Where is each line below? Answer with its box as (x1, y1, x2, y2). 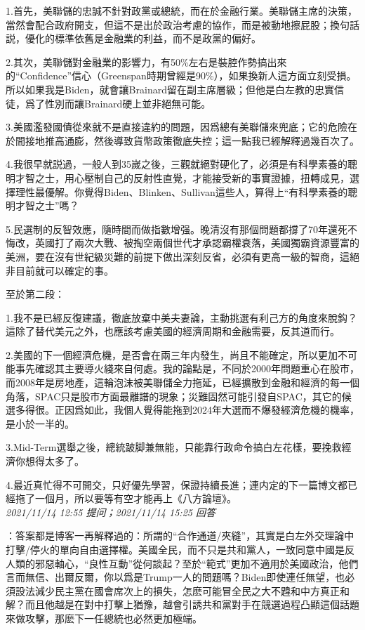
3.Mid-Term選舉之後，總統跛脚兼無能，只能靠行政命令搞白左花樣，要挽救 (6, 440, 342, 454)
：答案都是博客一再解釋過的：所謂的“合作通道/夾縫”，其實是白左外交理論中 (6, 528, 354, 543)
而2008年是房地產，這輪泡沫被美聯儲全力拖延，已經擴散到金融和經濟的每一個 (6, 375, 359, 390)
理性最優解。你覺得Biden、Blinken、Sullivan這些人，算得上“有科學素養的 (15, 184, 348, 199)
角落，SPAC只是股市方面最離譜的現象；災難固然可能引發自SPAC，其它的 (6, 388, 342, 403)
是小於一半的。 (6, 416, 74, 431)
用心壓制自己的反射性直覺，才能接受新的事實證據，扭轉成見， (64, 170, 350, 185)
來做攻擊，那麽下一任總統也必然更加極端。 (6, 610, 202, 625)
